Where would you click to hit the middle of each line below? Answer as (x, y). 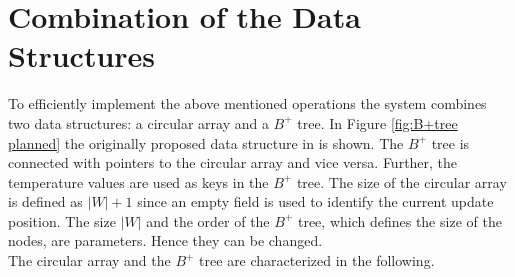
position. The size (62, 220)
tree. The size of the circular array (401, 181)
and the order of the (208, 220)
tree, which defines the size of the (399, 220)
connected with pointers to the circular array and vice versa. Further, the (233, 162)
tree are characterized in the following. (317, 260)
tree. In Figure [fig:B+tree (377, 122)
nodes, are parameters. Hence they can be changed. (165, 240)
